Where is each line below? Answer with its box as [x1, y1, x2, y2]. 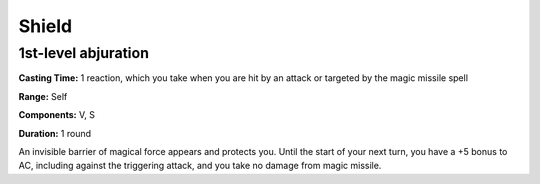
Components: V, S [18, 109, 95, 121]
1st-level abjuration [18, 44, 150, 62]
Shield [18, 15, 73, 37]
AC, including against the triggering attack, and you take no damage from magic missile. [18, 160, 382, 172]
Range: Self [18, 90, 68, 102]
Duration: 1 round [18, 127, 92, 139]
